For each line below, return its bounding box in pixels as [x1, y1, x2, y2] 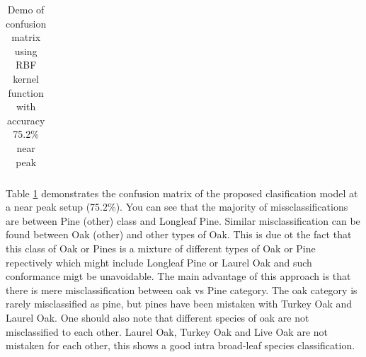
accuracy [6, 112, 45, 127]
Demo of [7, 2, 45, 16]
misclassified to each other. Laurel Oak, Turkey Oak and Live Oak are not [6, 324, 328, 339]
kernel [13, 71, 39, 86]
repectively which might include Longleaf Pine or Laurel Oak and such [6, 254, 312, 269]
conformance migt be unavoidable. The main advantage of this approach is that [6, 269, 351, 283]
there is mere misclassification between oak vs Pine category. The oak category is [6, 282, 358, 297]
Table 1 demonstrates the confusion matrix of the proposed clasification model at [6, 185, 358, 200]
